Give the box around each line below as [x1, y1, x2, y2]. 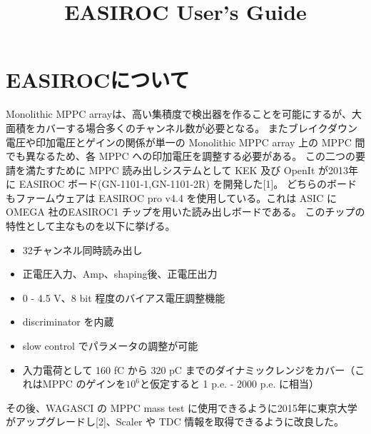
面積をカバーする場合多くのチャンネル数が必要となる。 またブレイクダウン [6, 120, 357, 135]
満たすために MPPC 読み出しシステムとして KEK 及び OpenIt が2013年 [25, 162, 359, 177]
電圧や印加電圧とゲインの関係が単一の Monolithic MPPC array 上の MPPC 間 [6, 134, 365, 149]
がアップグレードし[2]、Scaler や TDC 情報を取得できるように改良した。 [6, 414, 344, 429]
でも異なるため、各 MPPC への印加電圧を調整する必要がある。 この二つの [6, 148, 355, 163]
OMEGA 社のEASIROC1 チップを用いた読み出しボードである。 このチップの [6, 204, 365, 219]
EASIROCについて [6, 65, 190, 94]
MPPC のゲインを [42, 376, 126, 391]
